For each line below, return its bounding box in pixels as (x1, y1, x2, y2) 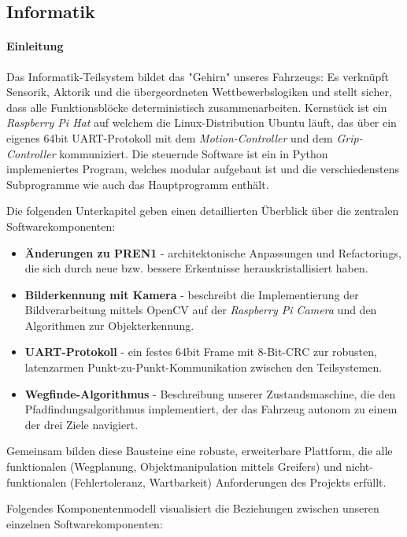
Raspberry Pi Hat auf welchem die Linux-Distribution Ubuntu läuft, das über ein (6, 114, 397, 131)
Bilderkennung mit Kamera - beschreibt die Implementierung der (24, 286, 359, 302)
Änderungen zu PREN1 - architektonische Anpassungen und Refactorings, (24, 244, 401, 261)
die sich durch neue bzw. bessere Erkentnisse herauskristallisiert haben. (24, 260, 368, 276)
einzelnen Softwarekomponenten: (6, 515, 163, 531)
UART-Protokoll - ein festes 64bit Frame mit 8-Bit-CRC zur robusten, (24, 343, 377, 360)
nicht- (345, 458, 373, 475)
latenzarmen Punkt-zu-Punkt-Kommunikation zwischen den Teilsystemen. (24, 359, 383, 376)
